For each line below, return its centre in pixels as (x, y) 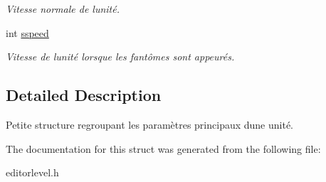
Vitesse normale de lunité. (63, 9)
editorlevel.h (32, 172)
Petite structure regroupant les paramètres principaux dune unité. (150, 124)
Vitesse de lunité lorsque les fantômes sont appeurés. (120, 57)
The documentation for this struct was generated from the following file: (163, 148)
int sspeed (27, 32)
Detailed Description (84, 95)
